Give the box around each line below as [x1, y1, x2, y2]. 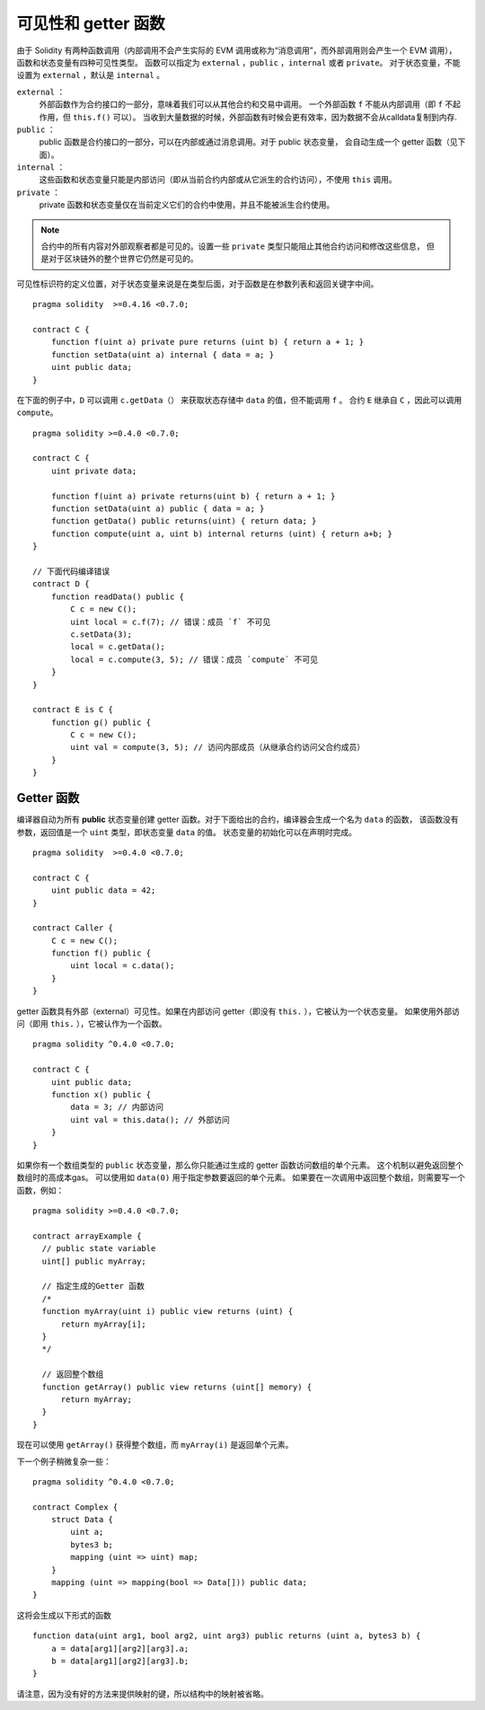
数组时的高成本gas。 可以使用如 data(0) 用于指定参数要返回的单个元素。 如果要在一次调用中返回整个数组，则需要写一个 [16, 1172, 466, 1183]
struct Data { [50, 1514, 114, 1525]
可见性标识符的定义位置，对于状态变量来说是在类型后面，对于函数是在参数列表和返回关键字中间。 [16, 278, 379, 289]
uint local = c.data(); [70, 961, 175, 971]
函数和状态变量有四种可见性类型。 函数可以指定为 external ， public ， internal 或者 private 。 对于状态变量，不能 [16, 57, 462, 67]
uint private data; [50, 465, 137, 476]
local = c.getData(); [70, 642, 166, 652]
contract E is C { [32, 705, 114, 715]
